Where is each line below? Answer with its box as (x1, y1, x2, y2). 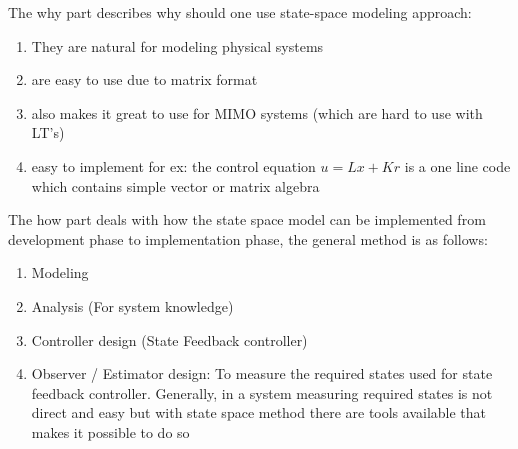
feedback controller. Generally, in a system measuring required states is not (31, 382, 493, 403)
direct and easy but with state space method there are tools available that (31, 402, 487, 423)
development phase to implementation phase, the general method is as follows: (8, 228, 488, 249)
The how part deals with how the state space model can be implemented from (8, 209, 486, 230)
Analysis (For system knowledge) (31, 295, 234, 316)
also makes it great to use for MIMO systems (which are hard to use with (31, 102, 483, 123)
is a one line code (404, 155, 511, 176)
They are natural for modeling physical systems (31, 35, 324, 56)
